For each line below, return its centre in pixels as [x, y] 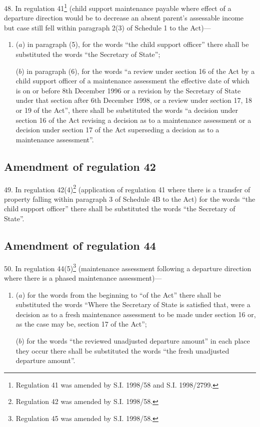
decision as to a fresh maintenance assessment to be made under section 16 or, [136, 314]
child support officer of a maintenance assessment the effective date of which [132, 81]
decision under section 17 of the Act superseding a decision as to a [117, 130]
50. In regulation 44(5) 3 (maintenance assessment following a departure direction [128, 267]
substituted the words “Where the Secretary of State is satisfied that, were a [133, 304]
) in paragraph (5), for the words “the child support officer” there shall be [135, 44]
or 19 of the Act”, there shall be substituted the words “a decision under [127, 110]
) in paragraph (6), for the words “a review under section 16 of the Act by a [138, 71]
